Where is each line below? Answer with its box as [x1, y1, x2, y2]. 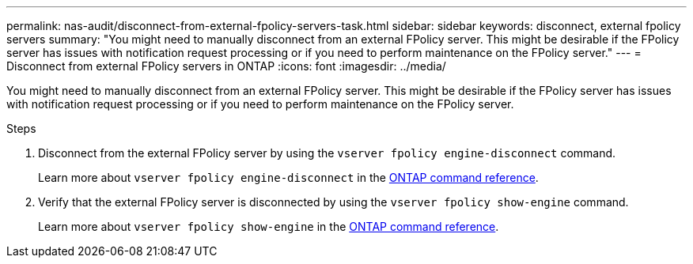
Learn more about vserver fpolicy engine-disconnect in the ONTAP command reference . [38, 171, 539, 184]
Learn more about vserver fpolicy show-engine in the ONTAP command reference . [38, 220, 499, 233]
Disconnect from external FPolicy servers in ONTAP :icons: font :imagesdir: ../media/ [6, 59, 446, 73]
